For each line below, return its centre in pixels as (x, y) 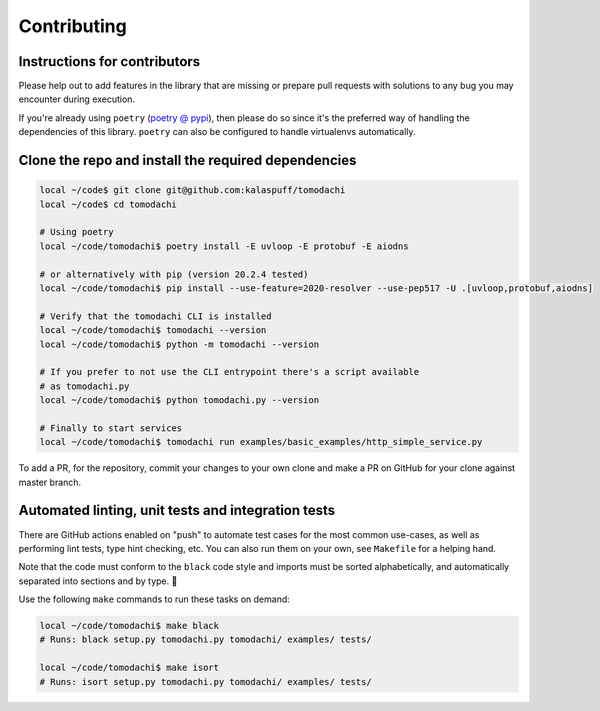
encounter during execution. (76, 99)
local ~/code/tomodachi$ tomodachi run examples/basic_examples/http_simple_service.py (261, 442)
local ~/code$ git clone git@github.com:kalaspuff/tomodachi (192, 190)
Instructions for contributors (109, 61)
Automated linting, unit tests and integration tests (177, 510)
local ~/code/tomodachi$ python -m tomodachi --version (179, 344)
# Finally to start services (111, 428)
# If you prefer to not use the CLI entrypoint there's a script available (229, 372)
